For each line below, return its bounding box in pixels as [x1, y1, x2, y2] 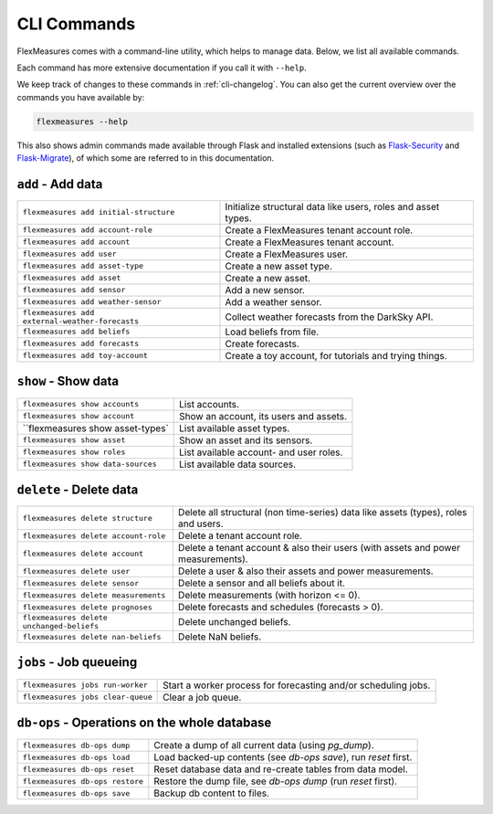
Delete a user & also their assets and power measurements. [178, 565, 434, 577]
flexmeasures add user [22, 249, 118, 259]
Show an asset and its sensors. [179, 434, 313, 447]
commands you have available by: [16, 91, 145, 102]
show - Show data [16, 374, 120, 389]
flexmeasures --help [36, 116, 128, 127]
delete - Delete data [16, 481, 139, 497]
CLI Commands [16, 14, 136, 34]
